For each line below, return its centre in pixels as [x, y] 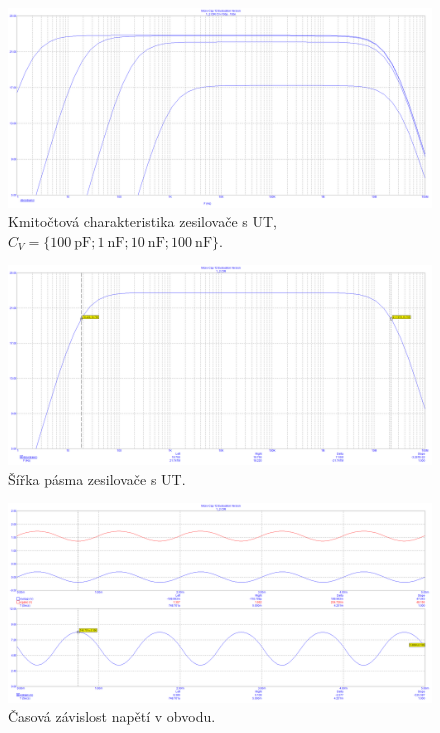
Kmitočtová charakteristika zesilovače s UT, [142, 221]
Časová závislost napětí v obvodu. [112, 716]
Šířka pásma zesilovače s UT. [97, 478]
